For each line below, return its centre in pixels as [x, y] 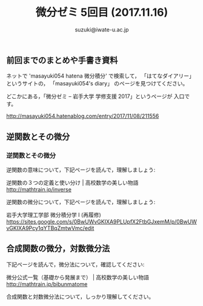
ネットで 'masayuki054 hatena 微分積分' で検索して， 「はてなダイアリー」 [101, 76]
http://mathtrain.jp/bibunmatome [47, 284]
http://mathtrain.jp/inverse [39, 190]
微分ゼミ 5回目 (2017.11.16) [102, 12]
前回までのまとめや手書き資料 [62, 60]
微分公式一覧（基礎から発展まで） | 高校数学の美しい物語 [78, 277]
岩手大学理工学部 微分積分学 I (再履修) [54, 215]
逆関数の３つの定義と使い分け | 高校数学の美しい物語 [72, 183]
